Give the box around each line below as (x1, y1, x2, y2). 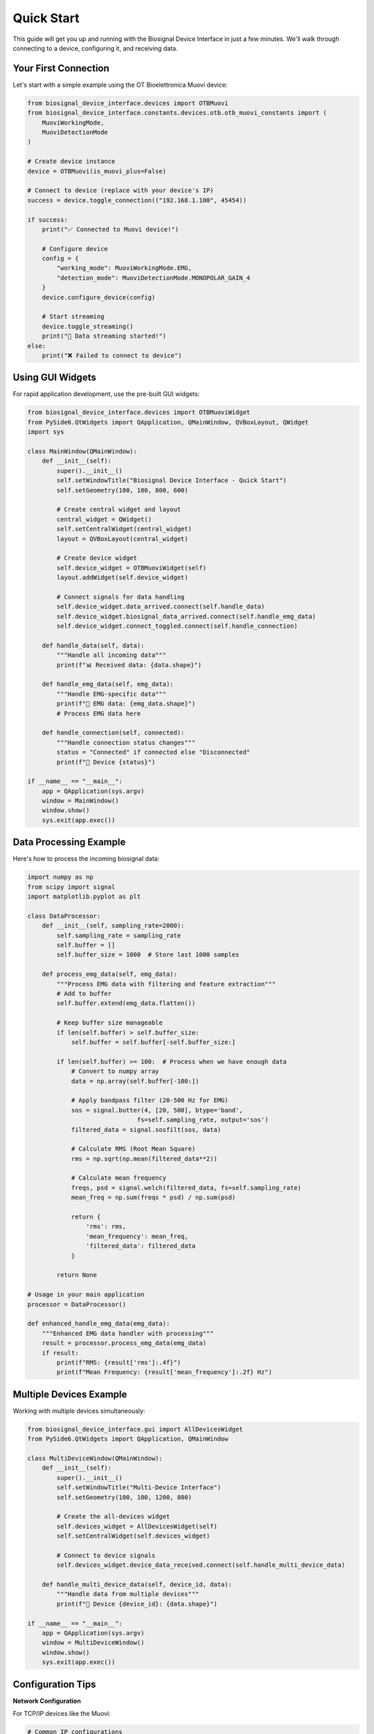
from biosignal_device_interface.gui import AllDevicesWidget (27, 1425, 243, 1433)
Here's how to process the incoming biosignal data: (12, 855, 160, 863)
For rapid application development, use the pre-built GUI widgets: (12, 390, 200, 398)
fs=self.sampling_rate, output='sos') (136, 1116, 269, 1124)
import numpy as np (27, 873, 93, 881)
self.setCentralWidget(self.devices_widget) (56, 1532, 211, 1540)
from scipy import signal (27, 883, 116, 891)
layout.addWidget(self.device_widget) (56, 574, 188, 582)
